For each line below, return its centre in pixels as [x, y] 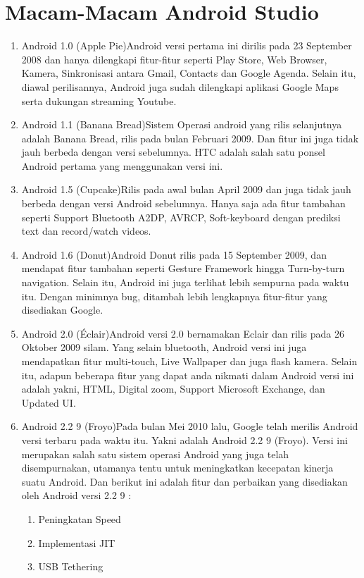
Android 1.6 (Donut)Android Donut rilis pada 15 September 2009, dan [174, 254]
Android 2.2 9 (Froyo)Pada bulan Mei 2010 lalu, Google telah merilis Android [190, 426]
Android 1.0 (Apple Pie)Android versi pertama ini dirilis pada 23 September [187, 45]
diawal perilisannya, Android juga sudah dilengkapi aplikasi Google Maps [180, 86]
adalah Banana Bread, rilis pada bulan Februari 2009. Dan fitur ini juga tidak [190, 138]
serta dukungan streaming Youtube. [99, 100]
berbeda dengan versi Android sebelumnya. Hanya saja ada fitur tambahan [183, 203]
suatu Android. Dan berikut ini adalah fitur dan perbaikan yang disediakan [184, 481]
